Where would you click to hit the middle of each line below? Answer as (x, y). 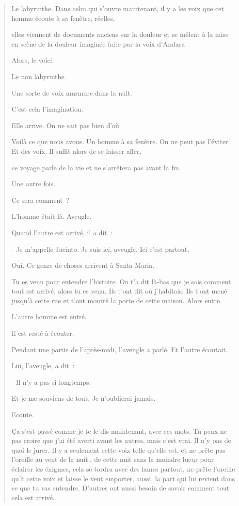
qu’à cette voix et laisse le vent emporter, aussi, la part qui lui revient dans (123, 478)
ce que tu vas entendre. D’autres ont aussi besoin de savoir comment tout (120, 488)
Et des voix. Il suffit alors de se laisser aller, (76, 151)
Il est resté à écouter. (43, 333)
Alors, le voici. (33, 60)
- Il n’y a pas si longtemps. (51, 382)
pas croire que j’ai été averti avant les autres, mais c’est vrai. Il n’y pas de (121, 440)
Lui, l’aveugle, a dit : (43, 366)
